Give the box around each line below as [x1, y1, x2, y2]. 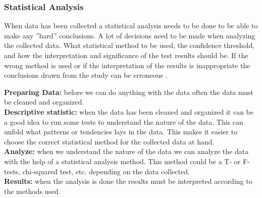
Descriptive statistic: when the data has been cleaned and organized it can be [4, 106, 253, 117]
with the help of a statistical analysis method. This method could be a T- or [4, 156, 241, 166]
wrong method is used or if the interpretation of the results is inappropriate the [4, 60, 250, 70]
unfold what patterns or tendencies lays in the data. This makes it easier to [4, 126, 238, 137]
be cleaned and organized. [4, 96, 84, 107]
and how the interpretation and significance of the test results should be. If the [4, 50, 248, 60]
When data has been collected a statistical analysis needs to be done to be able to [4, 20, 258, 31]
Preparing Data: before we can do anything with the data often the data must [4, 86, 254, 97]
